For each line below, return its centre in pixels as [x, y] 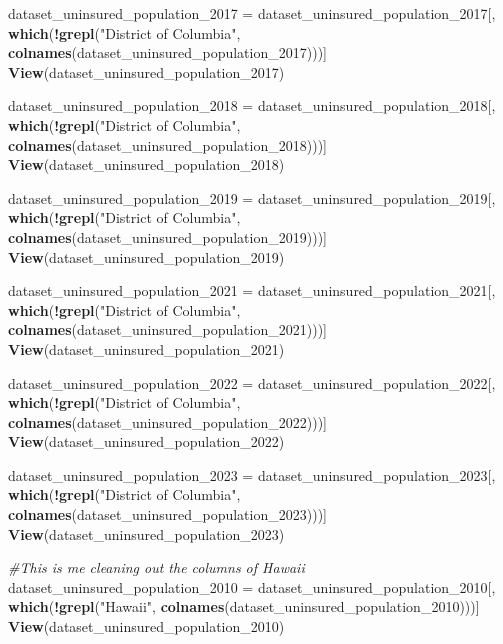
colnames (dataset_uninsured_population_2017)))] [167, 52]
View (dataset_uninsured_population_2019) [146, 256]
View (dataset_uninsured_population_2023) [146, 533]
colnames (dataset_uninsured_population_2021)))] [167, 329]
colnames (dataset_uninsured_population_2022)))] [167, 421]
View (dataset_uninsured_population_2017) [146, 71]
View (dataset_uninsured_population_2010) [146, 626]
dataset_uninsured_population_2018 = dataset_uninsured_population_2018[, [252, 105]
